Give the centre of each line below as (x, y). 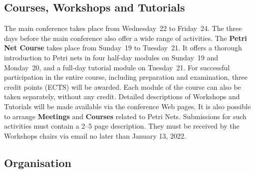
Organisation (38, 162)
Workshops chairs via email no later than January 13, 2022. (95, 135)
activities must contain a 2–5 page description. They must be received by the (122, 126)
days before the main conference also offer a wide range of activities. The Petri (126, 38)
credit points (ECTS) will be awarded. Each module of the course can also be (123, 86)
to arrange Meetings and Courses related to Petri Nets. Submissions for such (125, 116)
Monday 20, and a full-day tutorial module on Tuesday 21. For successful (117, 67)
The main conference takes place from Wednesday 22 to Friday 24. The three (123, 28)
